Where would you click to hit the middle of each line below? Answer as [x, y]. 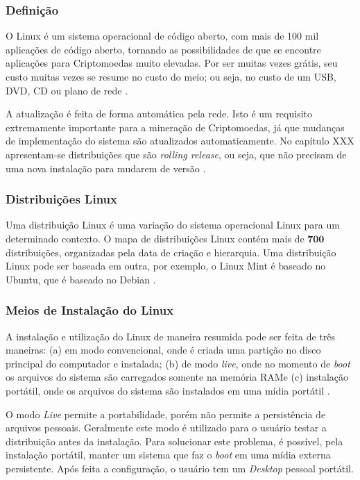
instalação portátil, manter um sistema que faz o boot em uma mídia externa [168, 455]
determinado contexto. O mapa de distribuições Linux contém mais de [155, 238]
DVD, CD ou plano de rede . [67, 90]
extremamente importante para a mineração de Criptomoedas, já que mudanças [175, 127]
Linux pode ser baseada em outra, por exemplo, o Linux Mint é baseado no [166, 266]
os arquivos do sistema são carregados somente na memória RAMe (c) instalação [177, 377]
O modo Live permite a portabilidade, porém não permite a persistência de [166, 414]
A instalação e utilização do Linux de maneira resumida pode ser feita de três [171, 336]
